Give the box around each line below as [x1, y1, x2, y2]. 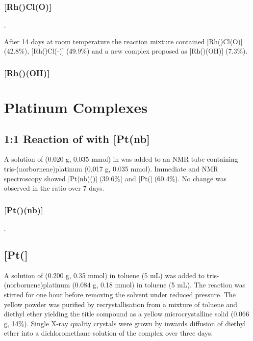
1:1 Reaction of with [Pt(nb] [4, 131, 150, 146]
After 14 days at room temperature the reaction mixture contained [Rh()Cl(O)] [4, 36, 243, 46]
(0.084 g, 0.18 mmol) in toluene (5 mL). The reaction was [72, 280, 246, 290]
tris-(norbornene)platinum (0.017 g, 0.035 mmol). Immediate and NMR [4, 164, 219, 174]
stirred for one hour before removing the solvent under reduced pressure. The [4, 289, 236, 299]
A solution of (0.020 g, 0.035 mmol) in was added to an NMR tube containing [4, 154, 238, 164]
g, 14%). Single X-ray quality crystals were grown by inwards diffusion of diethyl [4, 318, 246, 328]
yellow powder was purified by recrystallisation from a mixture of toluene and [4, 299, 237, 309]
